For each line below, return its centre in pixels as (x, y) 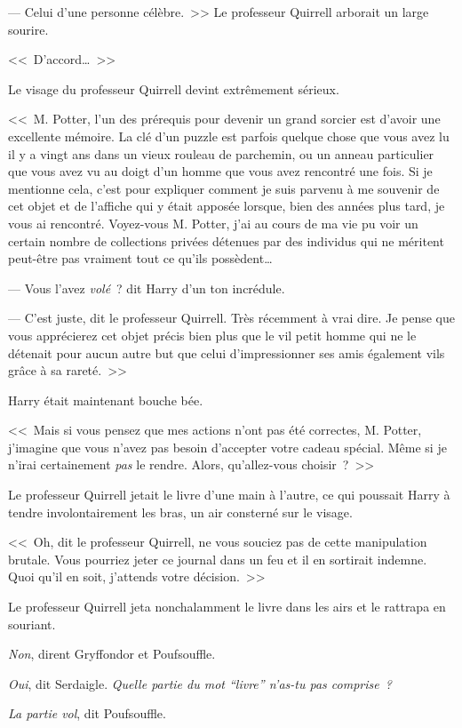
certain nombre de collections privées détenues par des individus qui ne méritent (226, 240)
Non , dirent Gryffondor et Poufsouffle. (112, 654)
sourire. (28, 29)
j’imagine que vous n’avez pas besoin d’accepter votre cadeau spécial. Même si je (227, 447)
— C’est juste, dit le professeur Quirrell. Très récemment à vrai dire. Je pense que (231, 318)
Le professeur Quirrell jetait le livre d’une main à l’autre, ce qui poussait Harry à (229, 495)
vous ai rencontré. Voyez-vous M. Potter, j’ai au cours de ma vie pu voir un (213, 223)
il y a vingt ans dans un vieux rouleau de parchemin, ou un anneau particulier (221, 153)
